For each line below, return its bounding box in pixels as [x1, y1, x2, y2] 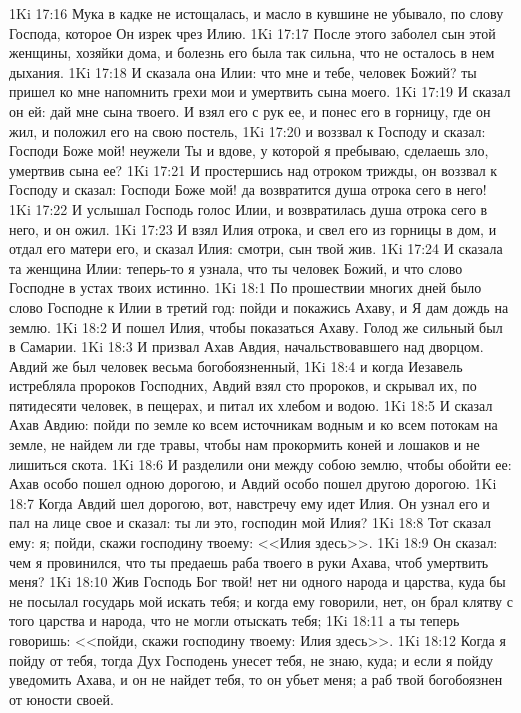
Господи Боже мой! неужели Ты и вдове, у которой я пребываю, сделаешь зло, [9, 140, 489, 161]
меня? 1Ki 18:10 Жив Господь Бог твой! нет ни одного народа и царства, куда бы [9, 571, 506, 592]
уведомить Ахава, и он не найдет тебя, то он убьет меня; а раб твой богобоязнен [9, 669, 503, 690]
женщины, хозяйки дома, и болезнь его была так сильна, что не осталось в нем [9, 42, 495, 63]
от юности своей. [9, 688, 114, 709]
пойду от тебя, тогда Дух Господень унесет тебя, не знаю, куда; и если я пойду [9, 649, 494, 670]
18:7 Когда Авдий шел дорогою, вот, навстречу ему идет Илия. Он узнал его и [9, 492, 490, 513]
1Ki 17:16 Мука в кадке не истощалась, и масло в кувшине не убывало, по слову [9, 3, 504, 23]
